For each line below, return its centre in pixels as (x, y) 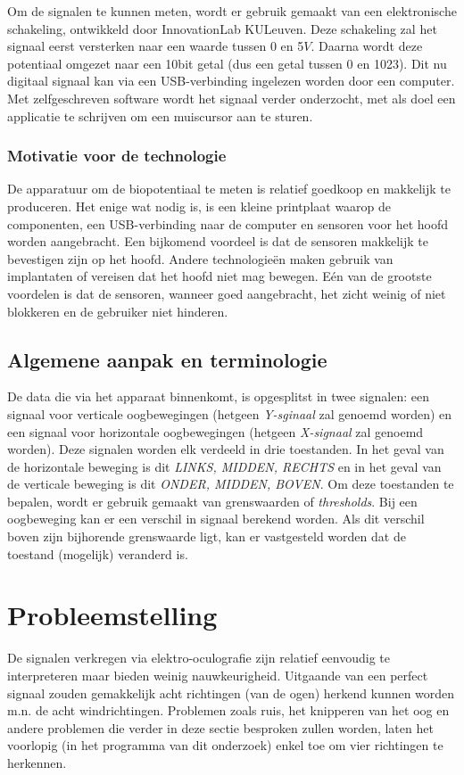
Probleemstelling (112, 615)
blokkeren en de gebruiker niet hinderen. (118, 311)
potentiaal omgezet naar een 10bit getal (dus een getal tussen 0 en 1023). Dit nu (227, 63)
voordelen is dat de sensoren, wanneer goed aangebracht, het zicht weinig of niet (227, 293)
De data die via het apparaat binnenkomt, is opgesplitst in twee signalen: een (219, 396)
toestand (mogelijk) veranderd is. (98, 553)
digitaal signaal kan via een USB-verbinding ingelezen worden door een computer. (231, 81)
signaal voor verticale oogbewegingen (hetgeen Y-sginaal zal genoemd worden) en (230, 413)
